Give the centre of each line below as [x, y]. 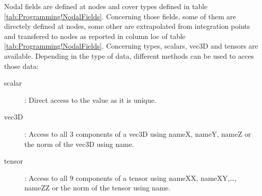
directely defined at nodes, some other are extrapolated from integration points [127, 26]
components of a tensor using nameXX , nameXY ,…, [156, 178]
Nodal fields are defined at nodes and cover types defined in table [106, 6]
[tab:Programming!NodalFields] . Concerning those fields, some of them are [120, 16]
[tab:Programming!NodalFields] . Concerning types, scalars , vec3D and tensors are [131, 46]
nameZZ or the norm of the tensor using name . [97, 188]
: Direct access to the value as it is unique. [90, 100]
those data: [21, 66]
